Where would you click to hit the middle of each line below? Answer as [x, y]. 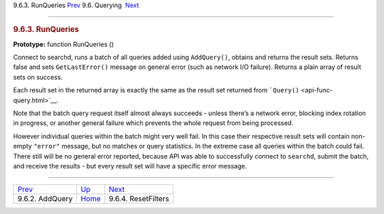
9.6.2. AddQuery [45, 199]
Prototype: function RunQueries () [63, 44]
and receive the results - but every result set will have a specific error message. [130, 166]
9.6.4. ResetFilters [139, 199]
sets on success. [38, 77]
